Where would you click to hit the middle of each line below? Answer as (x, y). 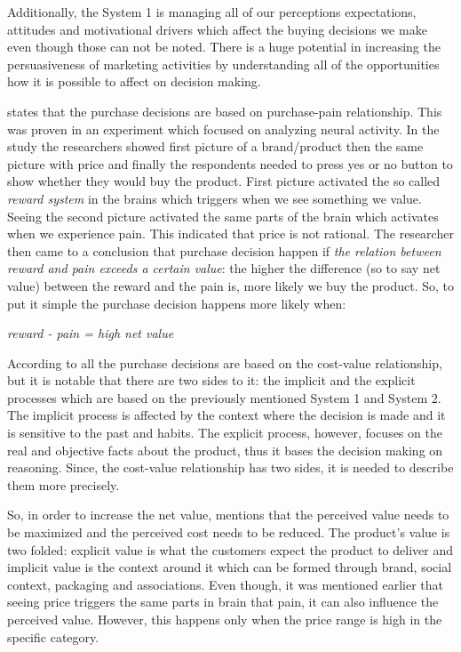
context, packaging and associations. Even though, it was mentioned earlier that (225, 584)
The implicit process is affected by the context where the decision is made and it (227, 415)
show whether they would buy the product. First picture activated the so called (224, 181)
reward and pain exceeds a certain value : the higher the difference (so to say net (224, 268)
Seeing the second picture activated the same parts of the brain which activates (223, 216)
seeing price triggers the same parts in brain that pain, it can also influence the (223, 602)
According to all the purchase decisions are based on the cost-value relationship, (225, 362)
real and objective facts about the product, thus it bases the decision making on (225, 450)
